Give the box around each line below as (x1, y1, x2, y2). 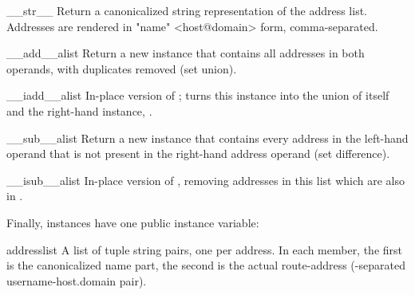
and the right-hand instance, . (6, 102, 152, 119)
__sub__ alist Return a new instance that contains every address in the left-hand (6, 129, 409, 146)
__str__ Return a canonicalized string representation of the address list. (6, 2, 368, 18)
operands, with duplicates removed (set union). (6, 60, 237, 77)
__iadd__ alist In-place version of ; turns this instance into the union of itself (6, 87, 389, 104)
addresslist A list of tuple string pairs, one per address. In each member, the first (6, 241, 403, 258)
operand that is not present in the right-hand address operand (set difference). (6, 145, 390, 162)
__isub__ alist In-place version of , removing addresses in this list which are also (6, 171, 405, 188)
